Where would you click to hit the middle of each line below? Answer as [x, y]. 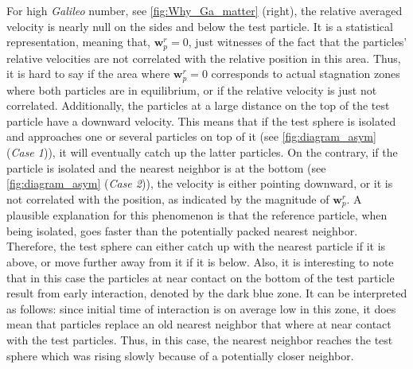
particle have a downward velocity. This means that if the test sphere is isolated [201, 120]
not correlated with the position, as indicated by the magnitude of [168, 198]
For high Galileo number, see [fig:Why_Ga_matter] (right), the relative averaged [205, 10]
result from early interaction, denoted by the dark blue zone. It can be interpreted [207, 293]
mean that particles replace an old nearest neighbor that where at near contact [199, 324]
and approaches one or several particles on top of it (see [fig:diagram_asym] [191, 136]
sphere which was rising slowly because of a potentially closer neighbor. [180, 355]
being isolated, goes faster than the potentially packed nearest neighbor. [182, 230]
